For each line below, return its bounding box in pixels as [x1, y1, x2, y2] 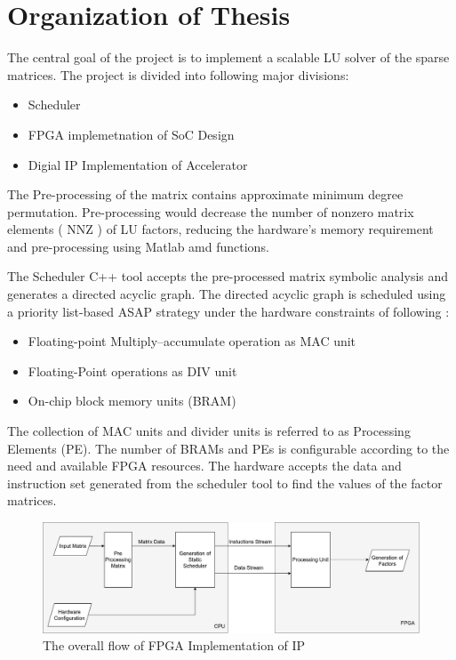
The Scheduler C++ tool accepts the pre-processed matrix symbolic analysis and [7, 267, 449, 286]
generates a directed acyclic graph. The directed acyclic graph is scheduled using [7, 285, 446, 303]
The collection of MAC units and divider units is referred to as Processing [7, 422, 411, 440]
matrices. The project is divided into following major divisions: [7, 65, 349, 84]
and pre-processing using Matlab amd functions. [7, 237, 269, 255]
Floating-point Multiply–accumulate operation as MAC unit [28, 332, 356, 350]
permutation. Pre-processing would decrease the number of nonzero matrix [7, 202, 414, 221]
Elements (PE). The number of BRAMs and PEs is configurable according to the [7, 439, 450, 457]
